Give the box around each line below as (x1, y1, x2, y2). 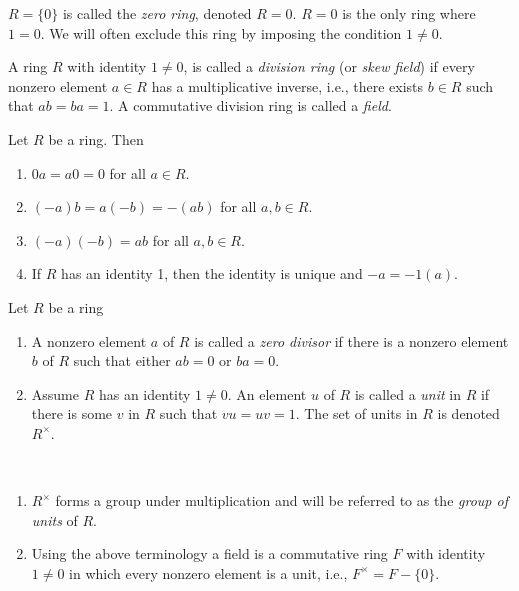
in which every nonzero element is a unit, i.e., (69, 562, 348, 583)
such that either (73, 350, 171, 371)
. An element (227, 383, 307, 404)
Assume (31, 383, 79, 404)
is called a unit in (354, 383, 461, 404)
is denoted (437, 403, 500, 424)
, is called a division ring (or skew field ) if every (183, 56, 475, 77)
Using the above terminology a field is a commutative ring (31, 543, 388, 564)
